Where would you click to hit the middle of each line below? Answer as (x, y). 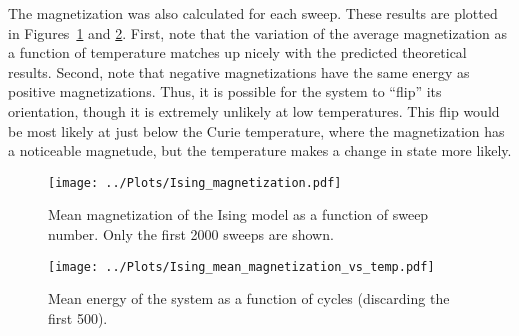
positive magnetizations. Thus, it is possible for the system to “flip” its (225, 91)
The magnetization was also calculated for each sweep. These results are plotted (253, 13)
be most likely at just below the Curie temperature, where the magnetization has (256, 130)
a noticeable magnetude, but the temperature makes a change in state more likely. (260, 150)
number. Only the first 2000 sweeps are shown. (191, 234)
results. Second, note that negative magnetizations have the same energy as (239, 71)
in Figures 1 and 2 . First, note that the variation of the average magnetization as (257, 32)
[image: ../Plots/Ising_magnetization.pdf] (195, 182)
